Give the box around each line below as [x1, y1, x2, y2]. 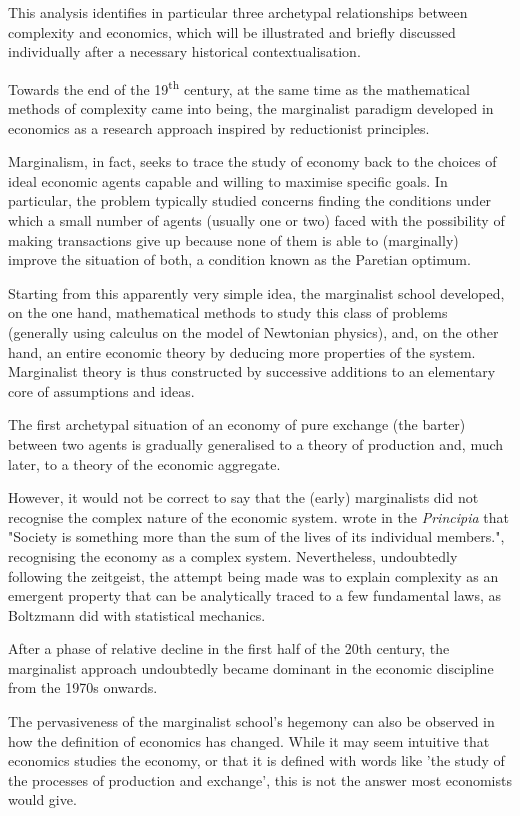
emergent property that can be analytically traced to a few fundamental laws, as [8, 585, 502, 606]
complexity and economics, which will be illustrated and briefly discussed [8, 21, 456, 42]
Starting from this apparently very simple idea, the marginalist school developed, [8, 282, 505, 303]
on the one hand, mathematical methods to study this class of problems [8, 302, 448, 323]
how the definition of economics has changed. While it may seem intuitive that [8, 730, 490, 751]
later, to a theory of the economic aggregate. [8, 453, 281, 474]
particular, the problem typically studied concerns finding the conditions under [8, 190, 492, 211]
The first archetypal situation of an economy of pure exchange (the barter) [8, 414, 466, 435]
